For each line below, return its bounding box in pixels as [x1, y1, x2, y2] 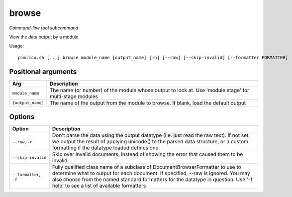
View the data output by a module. [9, 34, 80, 40]
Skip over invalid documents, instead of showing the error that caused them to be [52, 151, 243, 158]
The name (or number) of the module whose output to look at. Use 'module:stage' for [49, 87, 250, 94]
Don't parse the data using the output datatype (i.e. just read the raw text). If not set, [52, 132, 250, 139]
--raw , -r [12, 138, 32, 145]
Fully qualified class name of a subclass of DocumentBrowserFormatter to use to [52, 164, 241, 171]
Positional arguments [9, 67, 77, 76]
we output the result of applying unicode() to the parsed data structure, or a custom [52, 138, 249, 145]
